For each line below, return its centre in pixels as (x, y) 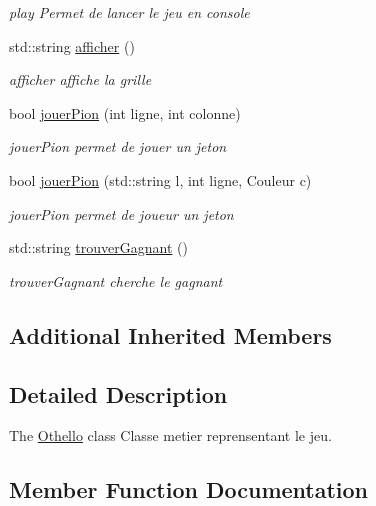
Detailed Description (118, 393)
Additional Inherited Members (170, 334)
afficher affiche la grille (80, 79)
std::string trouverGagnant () (98, 247)
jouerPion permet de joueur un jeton (121, 213)
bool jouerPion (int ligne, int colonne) (125, 112)
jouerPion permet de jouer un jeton (118, 146)
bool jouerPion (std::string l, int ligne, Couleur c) (160, 179)
